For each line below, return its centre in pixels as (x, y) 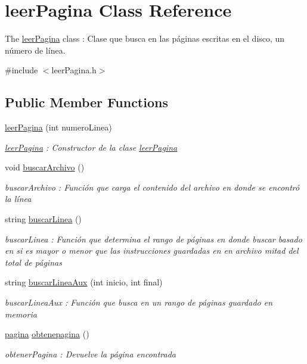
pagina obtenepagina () (47, 334)
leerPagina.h (74, 70)
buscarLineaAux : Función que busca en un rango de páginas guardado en (139, 302)
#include (21, 70)
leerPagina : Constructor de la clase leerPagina (91, 147)
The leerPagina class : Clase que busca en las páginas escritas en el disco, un (145, 38)
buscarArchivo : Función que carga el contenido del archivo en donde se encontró (152, 187)
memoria (21, 314)
